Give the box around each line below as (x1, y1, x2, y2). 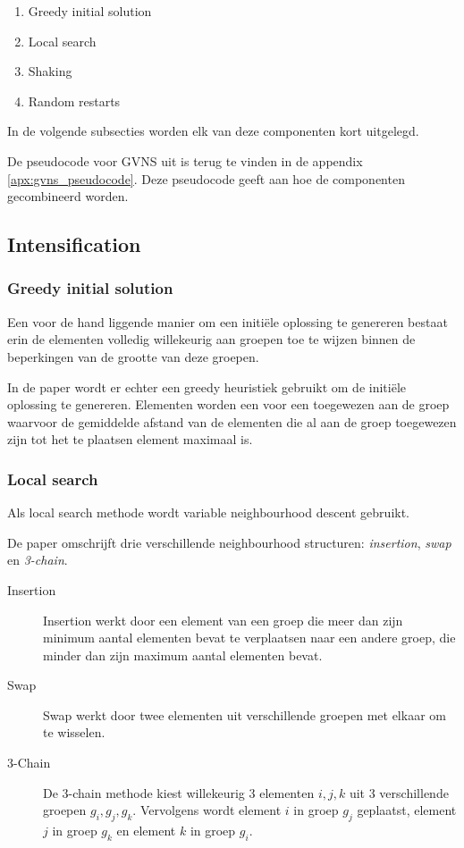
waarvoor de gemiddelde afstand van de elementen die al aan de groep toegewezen (7, 412, 457, 431)
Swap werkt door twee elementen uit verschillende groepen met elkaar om (43, 705, 446, 724)
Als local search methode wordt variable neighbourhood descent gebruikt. (7, 503, 410, 522)
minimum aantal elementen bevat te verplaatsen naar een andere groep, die (43, 628, 456, 647)
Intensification (7, 231, 141, 258)
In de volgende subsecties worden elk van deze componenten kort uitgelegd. (7, 122, 419, 140)
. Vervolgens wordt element (132, 801, 282, 819)
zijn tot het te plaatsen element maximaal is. (7, 430, 253, 449)
